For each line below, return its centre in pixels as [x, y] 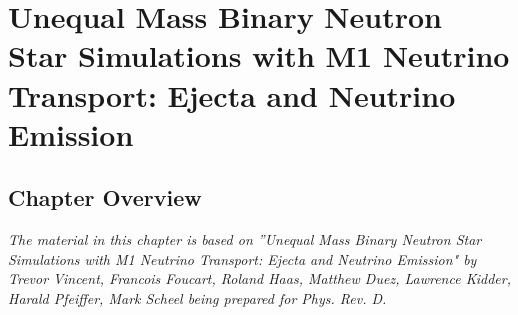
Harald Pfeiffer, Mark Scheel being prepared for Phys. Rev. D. [197, 297]
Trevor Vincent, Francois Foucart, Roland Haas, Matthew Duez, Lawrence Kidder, [259, 278]
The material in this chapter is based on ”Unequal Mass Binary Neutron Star [245, 239]
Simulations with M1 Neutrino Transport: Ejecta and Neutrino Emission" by [242, 258]
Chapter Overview [105, 197]
